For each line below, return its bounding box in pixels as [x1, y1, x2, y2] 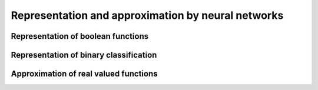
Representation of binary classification [11, 50, 157, 60]
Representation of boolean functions [11, 31, 149, 41]
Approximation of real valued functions [11, 69, 158, 79]
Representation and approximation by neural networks [11, 9, 284, 22]
